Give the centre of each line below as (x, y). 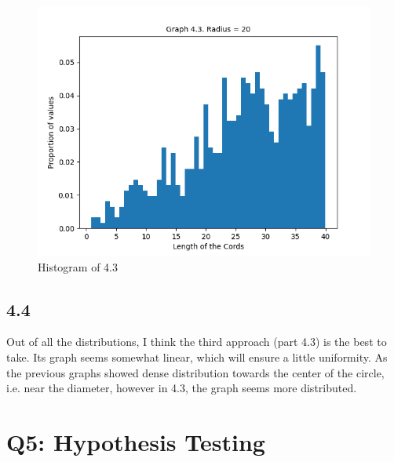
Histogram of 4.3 (78, 266)
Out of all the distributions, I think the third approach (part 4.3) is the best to (197, 342)
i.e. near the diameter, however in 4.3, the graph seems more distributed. (182, 388)
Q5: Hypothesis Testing (136, 441)
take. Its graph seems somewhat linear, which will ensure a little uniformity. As (197, 357)
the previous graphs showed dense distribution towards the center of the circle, (195, 372)
